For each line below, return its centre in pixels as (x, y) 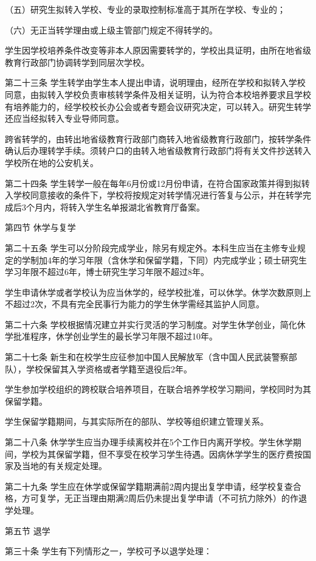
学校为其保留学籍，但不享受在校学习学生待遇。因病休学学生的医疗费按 (162, 454)
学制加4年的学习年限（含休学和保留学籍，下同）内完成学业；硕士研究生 (164, 260)
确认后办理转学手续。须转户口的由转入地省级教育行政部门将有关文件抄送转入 (158, 151)
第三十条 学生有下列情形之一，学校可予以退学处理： (108, 551)
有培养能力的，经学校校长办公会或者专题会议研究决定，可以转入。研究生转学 (158, 106)
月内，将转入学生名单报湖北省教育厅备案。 (119, 207)
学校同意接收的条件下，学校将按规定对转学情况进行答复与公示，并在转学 (158, 195)
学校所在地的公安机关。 (52, 162)
